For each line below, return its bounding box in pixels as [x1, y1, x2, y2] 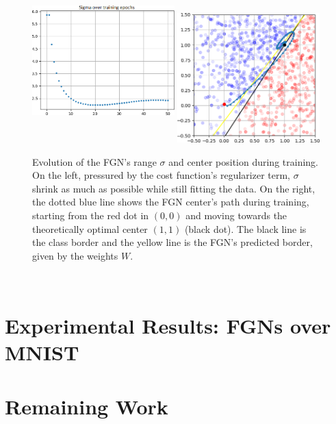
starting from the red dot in [32, 208, 149, 222]
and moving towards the [185, 208, 287, 222]
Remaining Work [5, 392, 168, 420]
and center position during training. [168, 154, 318, 169]
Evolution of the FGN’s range [32, 154, 157, 169]
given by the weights [32, 248, 118, 262]
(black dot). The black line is [184, 221, 307, 236]
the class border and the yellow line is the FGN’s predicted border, [32, 235, 313, 249]
